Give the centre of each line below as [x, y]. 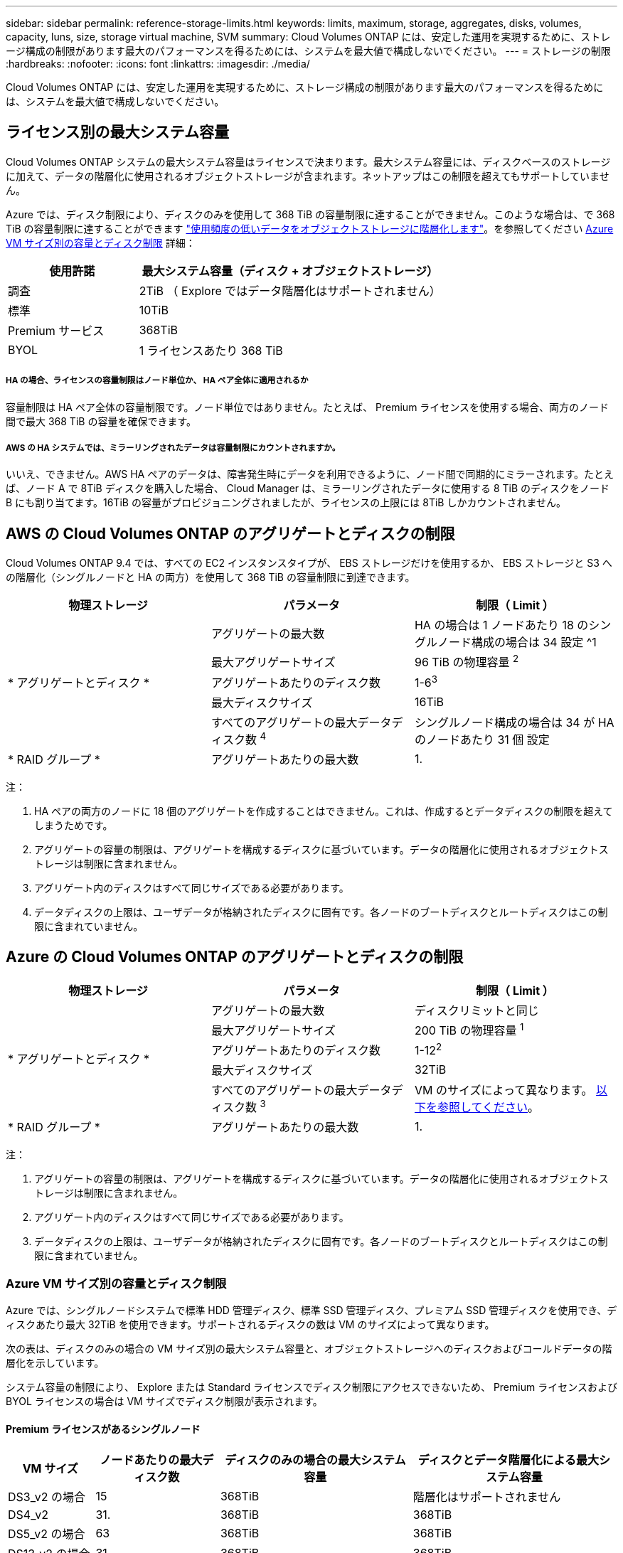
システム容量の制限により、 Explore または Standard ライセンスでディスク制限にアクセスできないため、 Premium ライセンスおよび [311, 1387]
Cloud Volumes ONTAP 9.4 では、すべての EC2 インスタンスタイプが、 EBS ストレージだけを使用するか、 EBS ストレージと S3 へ [309, 563]
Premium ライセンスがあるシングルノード [103, 1429]
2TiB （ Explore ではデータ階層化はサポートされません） [290, 290]
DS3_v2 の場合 [47, 1497]
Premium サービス [56, 330]
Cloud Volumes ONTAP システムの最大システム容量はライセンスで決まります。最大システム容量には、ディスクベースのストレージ [308, 161]
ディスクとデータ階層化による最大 [508, 1460]
